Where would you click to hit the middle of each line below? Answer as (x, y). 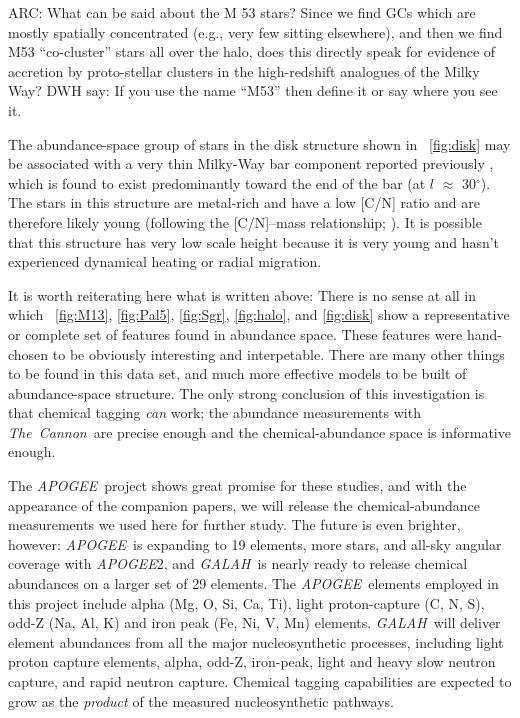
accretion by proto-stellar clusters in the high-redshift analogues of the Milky (244, 70)
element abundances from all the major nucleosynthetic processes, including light (256, 641)
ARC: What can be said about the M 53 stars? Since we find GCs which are (242, 12)
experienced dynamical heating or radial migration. (165, 261)
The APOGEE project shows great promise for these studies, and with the (237, 485)
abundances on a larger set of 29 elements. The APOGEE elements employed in (253, 583)
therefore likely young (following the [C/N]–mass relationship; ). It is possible (245, 221)
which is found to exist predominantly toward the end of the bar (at (217, 182)
